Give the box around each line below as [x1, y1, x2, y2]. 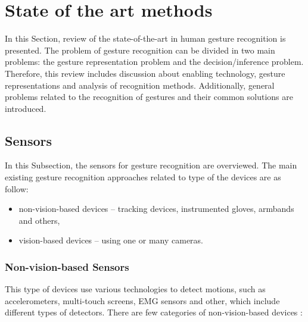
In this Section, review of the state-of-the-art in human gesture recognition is [5, 32, 286, 45]
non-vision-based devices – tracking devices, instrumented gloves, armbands [18, 202, 294, 215]
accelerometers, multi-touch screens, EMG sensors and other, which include [5, 294, 280, 307]
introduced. [5, 102, 46, 114]
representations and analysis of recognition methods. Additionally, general [5, 79, 275, 91]
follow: [5, 182, 29, 195]
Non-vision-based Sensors [5, 259, 129, 274]
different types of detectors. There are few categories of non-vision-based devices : [5, 306, 303, 318]
